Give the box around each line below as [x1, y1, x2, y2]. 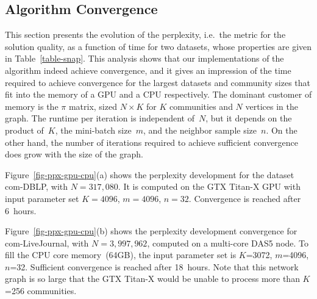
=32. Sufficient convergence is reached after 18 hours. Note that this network [10, 260, 299, 273]
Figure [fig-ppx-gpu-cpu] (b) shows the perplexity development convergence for [5, 225, 297, 237]
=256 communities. [5, 284, 77, 297]
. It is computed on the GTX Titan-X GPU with [118, 180, 301, 193]
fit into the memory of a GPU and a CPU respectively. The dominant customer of [5, 88, 312, 101]
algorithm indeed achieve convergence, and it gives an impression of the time [5, 63, 291, 76]
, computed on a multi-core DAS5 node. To [147, 236, 309, 249]
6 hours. [5, 204, 37, 217]
